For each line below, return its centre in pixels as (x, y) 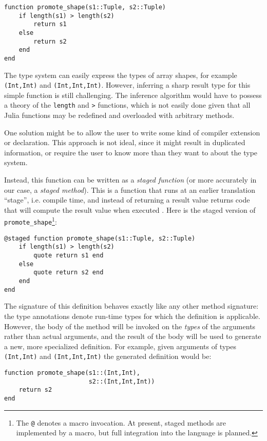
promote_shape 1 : (31, 221)
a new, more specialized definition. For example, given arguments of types (120, 346)
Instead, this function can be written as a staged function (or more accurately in (130, 180)
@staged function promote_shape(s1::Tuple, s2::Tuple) (100, 238)
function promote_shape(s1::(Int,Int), (72, 373)
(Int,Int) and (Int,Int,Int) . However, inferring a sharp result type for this (127, 85)
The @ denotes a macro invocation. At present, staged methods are (121, 422)
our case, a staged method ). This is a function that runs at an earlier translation (130, 189)
